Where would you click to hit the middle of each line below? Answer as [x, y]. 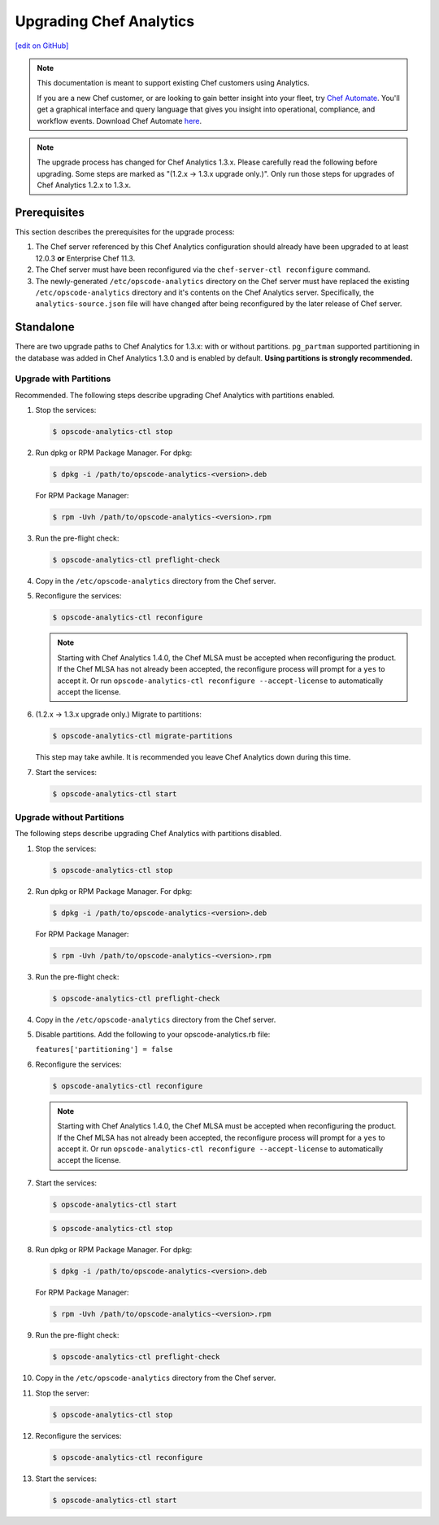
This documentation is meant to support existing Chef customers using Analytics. [173, 83]
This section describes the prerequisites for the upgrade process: [125, 231]
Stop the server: [62, 1393]
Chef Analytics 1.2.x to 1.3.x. [84, 185]
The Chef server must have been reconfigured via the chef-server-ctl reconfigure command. [203, 270]
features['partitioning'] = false [104, 1050]
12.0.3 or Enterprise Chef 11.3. [85, 258]
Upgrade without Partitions [70, 817]
